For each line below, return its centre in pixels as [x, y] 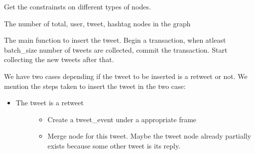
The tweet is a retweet [50, 103]
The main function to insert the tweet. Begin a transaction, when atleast [115, 40]
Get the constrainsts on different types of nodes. [77, 6]
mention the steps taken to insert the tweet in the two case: [95, 86]
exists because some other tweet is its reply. [114, 145]
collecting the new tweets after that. [59, 59]
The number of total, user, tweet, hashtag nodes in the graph [97, 23]
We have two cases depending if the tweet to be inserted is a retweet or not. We [126, 76]
